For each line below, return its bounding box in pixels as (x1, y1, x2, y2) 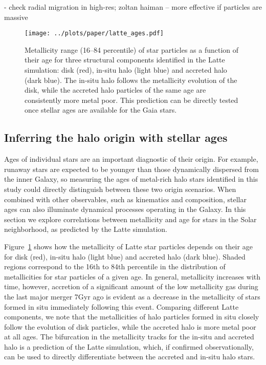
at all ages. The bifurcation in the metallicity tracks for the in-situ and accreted (4, 331, 254, 342)
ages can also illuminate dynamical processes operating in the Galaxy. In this (4, 204, 246, 214)
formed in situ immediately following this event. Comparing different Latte (4, 301, 239, 312)
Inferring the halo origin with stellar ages (4, 130, 228, 145)
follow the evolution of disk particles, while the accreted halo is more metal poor (4, 321, 256, 332)
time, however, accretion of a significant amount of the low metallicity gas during (4, 281, 258, 292)
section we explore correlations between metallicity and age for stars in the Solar (4, 213, 257, 224)
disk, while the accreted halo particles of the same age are (25, 84, 206, 95)
